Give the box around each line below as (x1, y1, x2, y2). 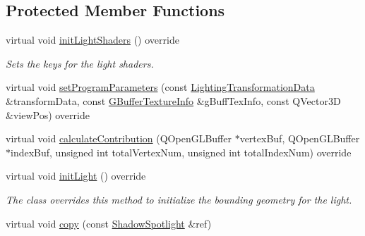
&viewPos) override (6, 107, 90, 122)
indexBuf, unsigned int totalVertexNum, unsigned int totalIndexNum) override (11, 144, 352, 159)
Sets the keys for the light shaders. (6, 56, 154, 70)
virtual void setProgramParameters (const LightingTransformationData (6, 80, 315, 94)
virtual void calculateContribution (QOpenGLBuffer (6, 131, 232, 146)
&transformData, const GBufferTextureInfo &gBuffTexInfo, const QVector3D (6, 93, 341, 108)
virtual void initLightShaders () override (6, 32, 179, 47)
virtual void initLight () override (6, 168, 146, 183)
